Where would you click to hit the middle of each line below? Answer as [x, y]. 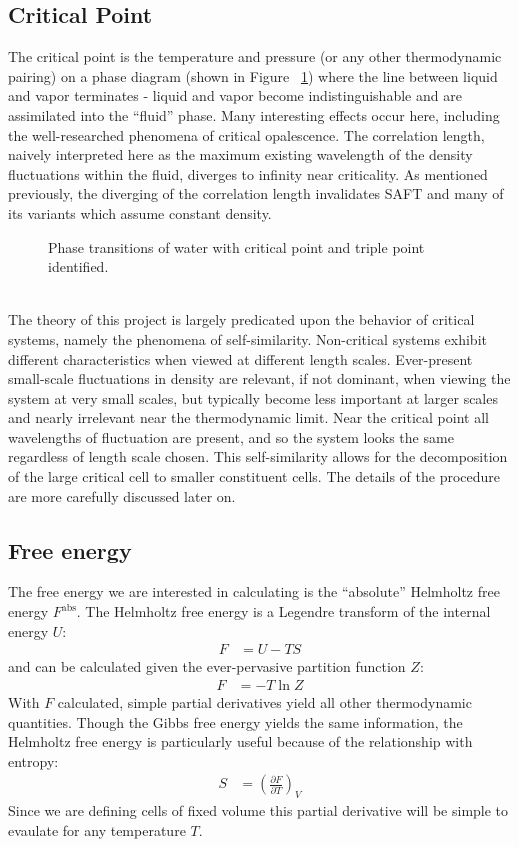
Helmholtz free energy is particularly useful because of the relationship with [240, 741]
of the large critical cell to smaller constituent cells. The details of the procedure [254, 476]
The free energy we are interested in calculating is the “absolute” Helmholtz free [254, 591]
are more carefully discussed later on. [122, 495]
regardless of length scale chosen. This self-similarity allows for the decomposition [258, 456]
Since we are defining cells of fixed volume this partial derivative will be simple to [258, 810]
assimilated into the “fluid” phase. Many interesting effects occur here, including [254, 114]
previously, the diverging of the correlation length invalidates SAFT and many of [256, 193]
